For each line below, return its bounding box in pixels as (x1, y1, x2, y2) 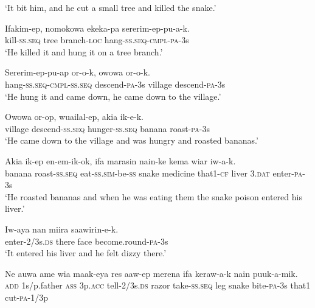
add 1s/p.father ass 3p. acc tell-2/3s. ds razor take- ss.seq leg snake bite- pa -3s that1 (5, 279, 311, 292)
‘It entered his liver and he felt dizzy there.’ (5, 247, 167, 259)
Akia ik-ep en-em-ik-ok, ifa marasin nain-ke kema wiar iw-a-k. (5, 154, 236, 167)
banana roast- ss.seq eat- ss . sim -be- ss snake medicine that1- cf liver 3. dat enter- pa (5, 166, 303, 179)
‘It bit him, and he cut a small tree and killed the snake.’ (5, 1, 216, 13)
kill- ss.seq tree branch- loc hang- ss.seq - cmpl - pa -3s (5, 33, 189, 46)
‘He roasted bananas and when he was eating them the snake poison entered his (5, 190, 302, 203)
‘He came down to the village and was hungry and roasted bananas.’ (5, 134, 258, 147)
